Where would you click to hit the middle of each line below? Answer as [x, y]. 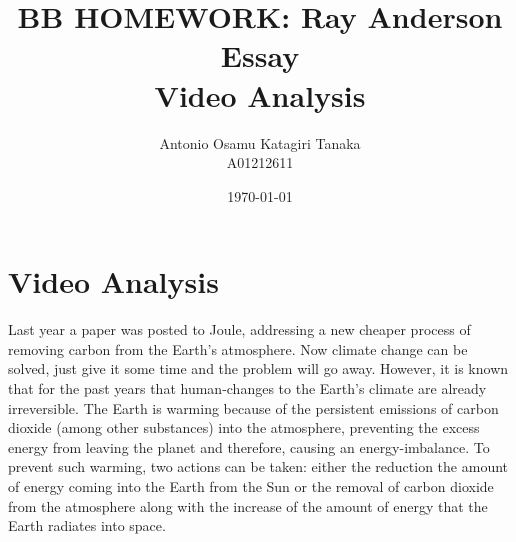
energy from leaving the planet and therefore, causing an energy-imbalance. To [249, 446]
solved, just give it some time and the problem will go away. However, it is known [258, 368]
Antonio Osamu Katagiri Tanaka [260, 142]
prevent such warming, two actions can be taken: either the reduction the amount [258, 466]
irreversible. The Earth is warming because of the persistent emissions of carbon [253, 407]
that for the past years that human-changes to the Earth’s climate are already [247, 388]
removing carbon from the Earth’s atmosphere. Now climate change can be [238, 348]
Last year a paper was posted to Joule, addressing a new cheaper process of [239, 329]
